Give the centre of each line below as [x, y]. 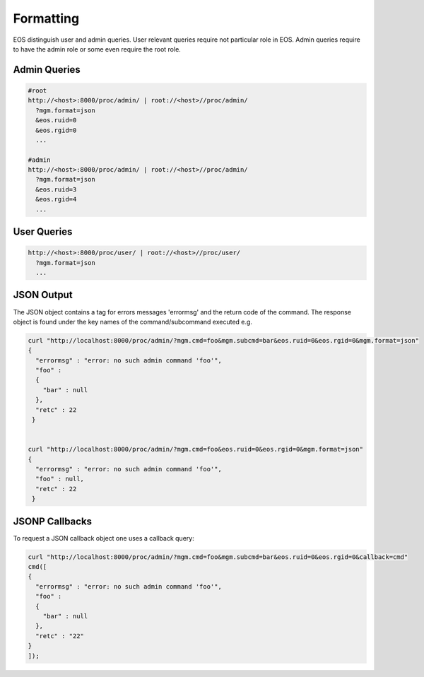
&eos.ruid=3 [56, 189]
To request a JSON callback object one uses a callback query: [104, 538]
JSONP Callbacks [52, 521]
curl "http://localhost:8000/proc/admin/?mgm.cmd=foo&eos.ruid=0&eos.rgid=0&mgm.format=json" [196, 449]
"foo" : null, [60, 479]
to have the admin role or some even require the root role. [97, 49]
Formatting [46, 18]
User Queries [43, 232]
